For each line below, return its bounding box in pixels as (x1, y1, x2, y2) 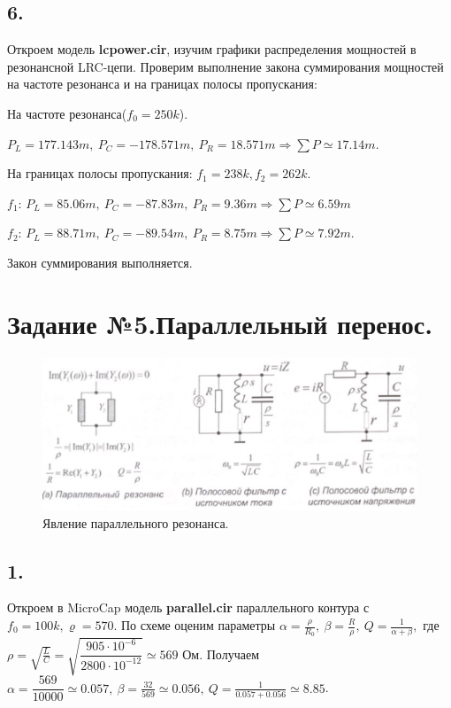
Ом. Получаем (182, 644, 259, 663)
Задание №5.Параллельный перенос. (7, 305, 433, 341)
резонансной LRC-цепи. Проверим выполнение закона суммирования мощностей (7, 57, 444, 75)
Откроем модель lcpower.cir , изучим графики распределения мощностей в (7, 40, 417, 58)
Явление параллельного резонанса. (42, 513, 229, 532)
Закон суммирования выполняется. (7, 253, 193, 271)
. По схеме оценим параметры (113, 616, 276, 634)
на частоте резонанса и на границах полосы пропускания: (7, 74, 317, 93)
